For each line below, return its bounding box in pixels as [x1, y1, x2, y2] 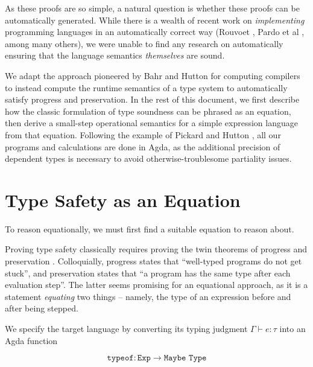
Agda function [5, 334, 58, 346]
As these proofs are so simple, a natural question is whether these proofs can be [5, 2, 300, 14]
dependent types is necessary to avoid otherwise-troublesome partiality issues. [5, 152, 292, 165]
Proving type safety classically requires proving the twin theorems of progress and [5, 243, 308, 255]
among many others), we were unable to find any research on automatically [5, 37, 283, 49]
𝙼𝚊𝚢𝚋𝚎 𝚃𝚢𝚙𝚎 [163, 354, 207, 363]
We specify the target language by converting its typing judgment [5, 322, 248, 334]
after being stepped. [5, 302, 78, 314]
